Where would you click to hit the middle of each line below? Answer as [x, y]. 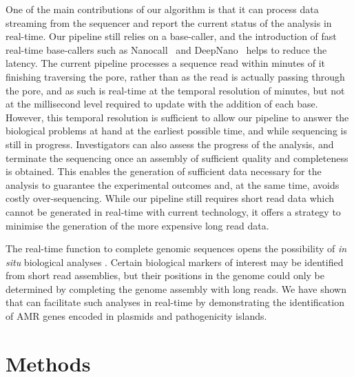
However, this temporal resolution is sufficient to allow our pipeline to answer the [177, 117]
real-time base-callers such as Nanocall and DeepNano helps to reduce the [166, 49]
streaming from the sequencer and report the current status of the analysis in [169, 22]
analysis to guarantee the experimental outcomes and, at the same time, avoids [173, 184]
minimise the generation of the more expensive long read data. [137, 225]
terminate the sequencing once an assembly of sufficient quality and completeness [177, 157]
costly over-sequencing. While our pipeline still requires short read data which [170, 198]
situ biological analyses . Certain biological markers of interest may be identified [175, 262]
